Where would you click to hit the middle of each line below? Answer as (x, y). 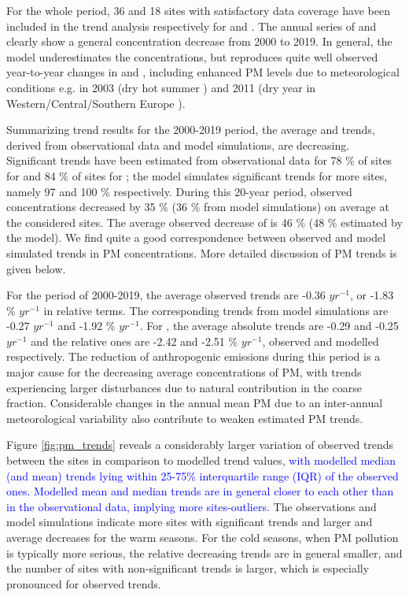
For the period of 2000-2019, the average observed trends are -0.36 (166, 295)
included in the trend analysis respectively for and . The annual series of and (192, 26)
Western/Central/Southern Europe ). (96, 103)
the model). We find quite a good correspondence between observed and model (196, 237)
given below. (36, 268)
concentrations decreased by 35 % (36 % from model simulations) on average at (198, 207)
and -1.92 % (87, 326)
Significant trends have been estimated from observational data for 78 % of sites (199, 160)
